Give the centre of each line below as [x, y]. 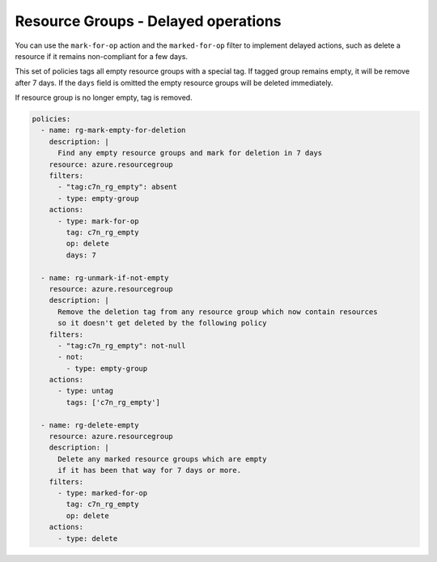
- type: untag [85, 391]
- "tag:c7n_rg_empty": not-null [122, 345]
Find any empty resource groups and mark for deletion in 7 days [190, 153]
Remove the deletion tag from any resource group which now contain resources [218, 311]
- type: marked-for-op [103, 493]
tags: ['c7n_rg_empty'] [113, 402]
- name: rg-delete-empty [90, 425]
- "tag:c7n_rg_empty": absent [118, 187]
